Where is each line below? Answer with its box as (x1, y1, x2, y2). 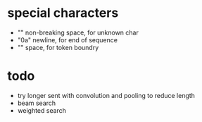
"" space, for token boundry (17, 43, 99, 51)
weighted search (17, 106, 67, 114)
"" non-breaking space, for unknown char (17, 28, 139, 37)
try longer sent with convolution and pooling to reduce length (17, 91, 196, 99)
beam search (17, 99, 56, 107)
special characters (7, 5, 119, 21)
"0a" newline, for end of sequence (17, 35, 118, 44)
